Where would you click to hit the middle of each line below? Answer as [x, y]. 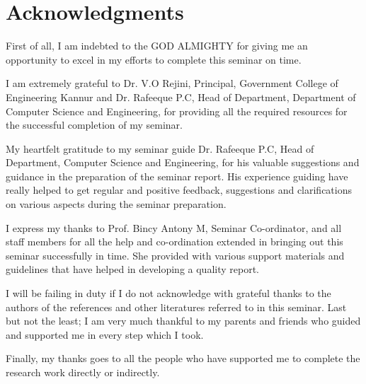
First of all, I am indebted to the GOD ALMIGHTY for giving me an [157, 46]
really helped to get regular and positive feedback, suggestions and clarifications [179, 190]
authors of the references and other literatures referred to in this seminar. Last [176, 307]
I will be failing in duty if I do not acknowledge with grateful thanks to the [168, 293]
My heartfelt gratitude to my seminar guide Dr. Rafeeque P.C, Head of [160, 148]
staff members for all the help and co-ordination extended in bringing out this [175, 242]
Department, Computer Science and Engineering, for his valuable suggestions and [183, 162]
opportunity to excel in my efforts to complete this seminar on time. [154, 59]
